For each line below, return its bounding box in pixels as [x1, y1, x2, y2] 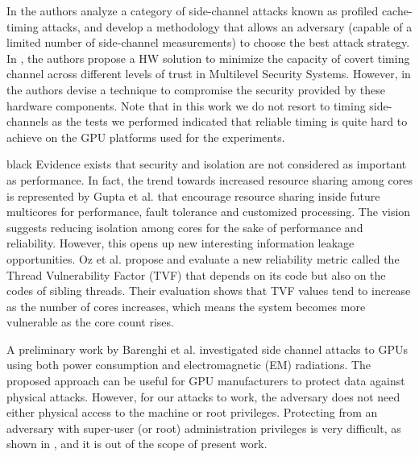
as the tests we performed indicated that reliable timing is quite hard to [52, 113, 408, 130]
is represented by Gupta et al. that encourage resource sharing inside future [6, 187, 380, 204]
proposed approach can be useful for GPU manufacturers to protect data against [6, 372, 405, 389]
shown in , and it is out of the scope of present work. [6, 435, 268, 452]
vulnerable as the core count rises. [6, 314, 174, 330]
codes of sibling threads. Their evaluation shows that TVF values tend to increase [6, 282, 411, 299]
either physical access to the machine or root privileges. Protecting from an [6, 404, 378, 421]
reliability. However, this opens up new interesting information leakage [6, 235, 355, 251]
